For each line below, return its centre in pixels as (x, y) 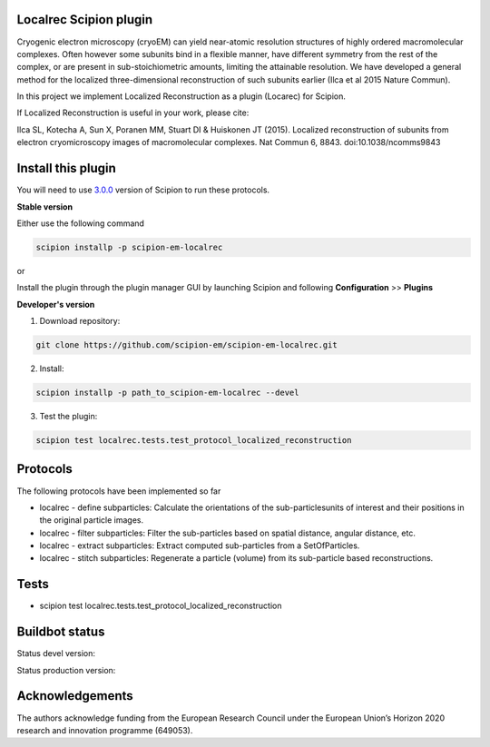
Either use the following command (81, 223)
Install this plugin (67, 168)
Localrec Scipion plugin (85, 20)
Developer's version (56, 304)
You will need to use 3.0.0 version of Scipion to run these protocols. (143, 190)
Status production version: (66, 670)
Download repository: (80, 321)
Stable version (44, 206)
